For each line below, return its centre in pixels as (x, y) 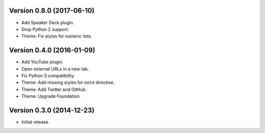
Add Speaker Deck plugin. (48, 23)
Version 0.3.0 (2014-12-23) (52, 110)
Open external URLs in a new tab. (55, 69)
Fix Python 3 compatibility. (48, 76)
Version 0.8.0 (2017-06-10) (52, 11)
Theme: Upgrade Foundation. (51, 96)
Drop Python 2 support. (45, 29)
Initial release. (35, 122)
